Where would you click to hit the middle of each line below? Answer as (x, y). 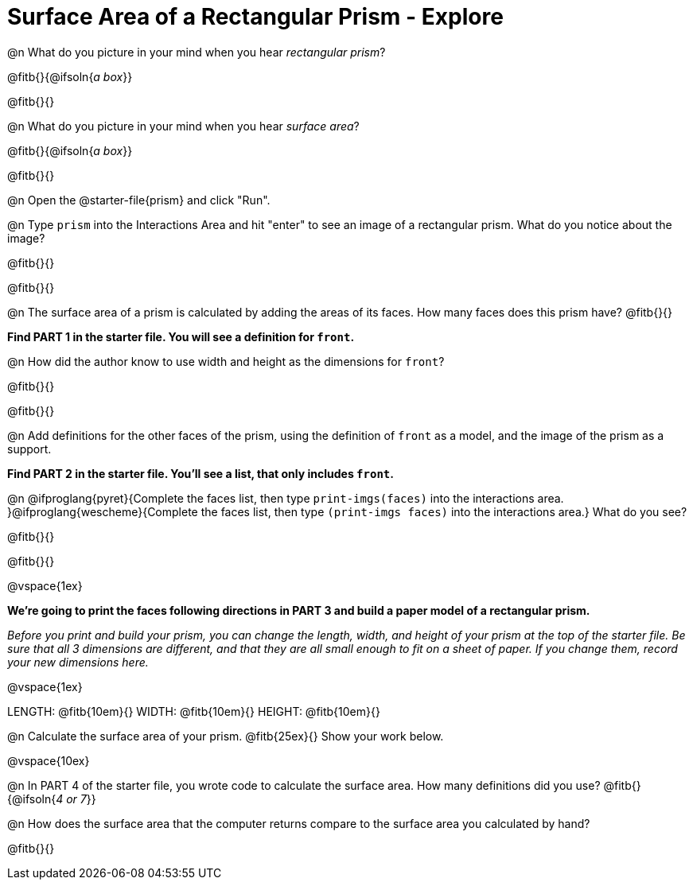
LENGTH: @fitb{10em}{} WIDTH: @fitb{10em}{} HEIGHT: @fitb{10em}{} (194, 711)
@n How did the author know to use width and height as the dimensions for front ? (226, 361)
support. (29, 449)
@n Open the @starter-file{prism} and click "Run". (139, 200)
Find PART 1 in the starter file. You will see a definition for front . (181, 336)
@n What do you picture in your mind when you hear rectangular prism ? (197, 52)
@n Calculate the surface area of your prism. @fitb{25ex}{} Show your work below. (226, 736)
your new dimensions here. (78, 662)
